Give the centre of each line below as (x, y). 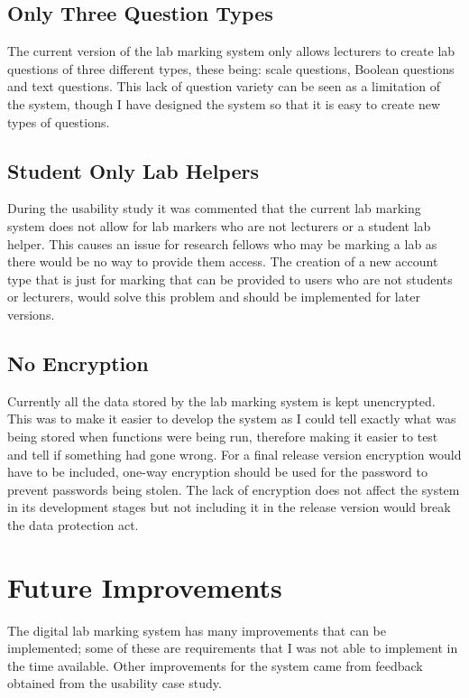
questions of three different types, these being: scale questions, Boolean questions (231, 68)
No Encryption (78, 363)
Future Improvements (145, 586)
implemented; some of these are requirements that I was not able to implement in (233, 648)
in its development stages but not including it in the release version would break (229, 507)
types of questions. (59, 121)
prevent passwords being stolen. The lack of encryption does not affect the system (234, 489)
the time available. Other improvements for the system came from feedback (215, 665)
